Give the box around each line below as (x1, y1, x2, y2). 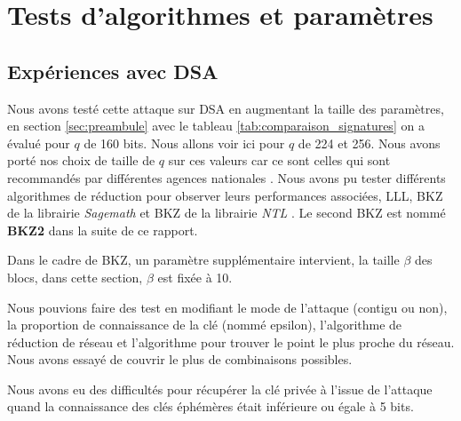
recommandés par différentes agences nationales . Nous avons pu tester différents (7, 168, 446, 187)
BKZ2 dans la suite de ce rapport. (7, 220, 198, 239)
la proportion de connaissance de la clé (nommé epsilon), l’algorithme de (7, 315, 402, 334)
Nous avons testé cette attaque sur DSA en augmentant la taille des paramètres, (7, 99, 444, 117)
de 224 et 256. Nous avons (298, 133, 441, 152)
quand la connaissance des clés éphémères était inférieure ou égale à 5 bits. (7, 397, 414, 416)
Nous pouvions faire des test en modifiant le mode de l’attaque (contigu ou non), (7, 298, 448, 316)
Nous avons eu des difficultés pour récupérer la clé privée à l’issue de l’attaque (7, 379, 433, 398)
